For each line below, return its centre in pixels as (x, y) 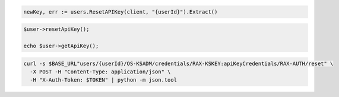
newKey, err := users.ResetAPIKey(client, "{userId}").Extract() (121, 12)
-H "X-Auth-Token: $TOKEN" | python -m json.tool (104, 80)
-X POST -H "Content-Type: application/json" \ (100, 72)
